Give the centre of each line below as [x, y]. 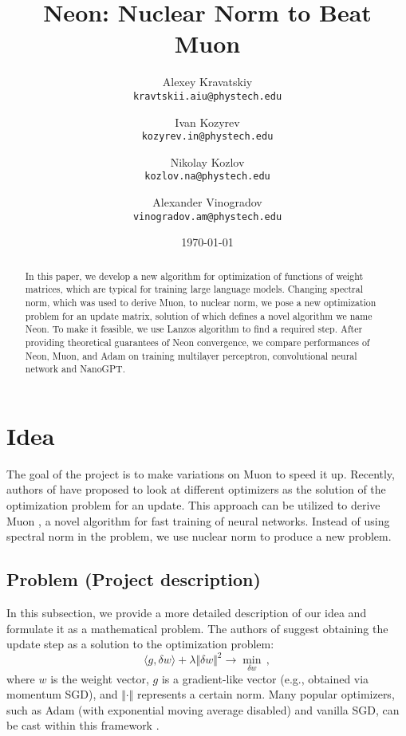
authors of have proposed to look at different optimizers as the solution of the [196, 489]
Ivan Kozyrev [207, 122]
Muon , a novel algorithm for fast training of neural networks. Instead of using [198, 520]
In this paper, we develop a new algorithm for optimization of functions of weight [194, 276]
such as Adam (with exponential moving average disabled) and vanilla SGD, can [203, 709]
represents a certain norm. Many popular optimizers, [266, 694]
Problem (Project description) [134, 579]
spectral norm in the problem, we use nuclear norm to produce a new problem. [199, 536]
